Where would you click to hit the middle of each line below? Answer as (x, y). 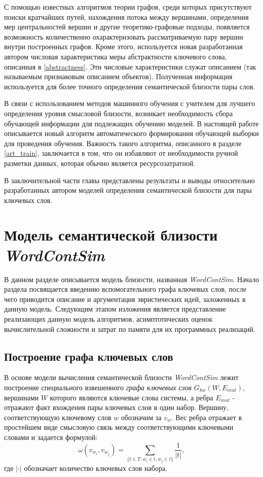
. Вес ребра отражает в (206, 417)
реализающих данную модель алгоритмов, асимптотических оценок (108, 318)
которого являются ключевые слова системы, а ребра (131, 397)
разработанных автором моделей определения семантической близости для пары (128, 190)
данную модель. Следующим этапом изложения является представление (115, 309)
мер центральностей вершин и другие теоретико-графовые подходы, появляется (127, 27)
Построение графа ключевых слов (89, 356)
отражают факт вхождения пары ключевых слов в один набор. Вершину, (116, 407)
